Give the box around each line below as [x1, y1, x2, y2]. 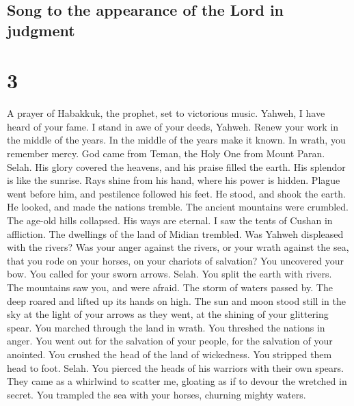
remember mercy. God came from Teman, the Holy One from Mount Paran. [7, 146, 325, 161]
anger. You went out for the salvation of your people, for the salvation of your [7, 334, 333, 348]
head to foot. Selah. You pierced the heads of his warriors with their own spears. [7, 360, 344, 375]
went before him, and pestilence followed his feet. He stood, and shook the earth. [7, 186, 346, 200]
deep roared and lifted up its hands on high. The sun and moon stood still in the [7, 293, 346, 308]
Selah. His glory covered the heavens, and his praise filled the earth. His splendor [7, 159, 346, 174]
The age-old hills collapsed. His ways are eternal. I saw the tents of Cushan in [7, 213, 333, 228]
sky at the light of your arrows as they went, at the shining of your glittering [7, 307, 329, 321]
